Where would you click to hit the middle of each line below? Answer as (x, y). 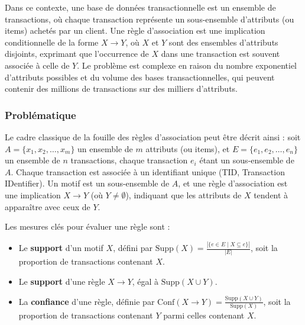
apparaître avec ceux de (48, 206)
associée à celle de (37, 65)
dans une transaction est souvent (220, 54)
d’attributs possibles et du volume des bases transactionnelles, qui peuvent (140, 77)
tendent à (271, 194)
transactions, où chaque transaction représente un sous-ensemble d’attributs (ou (150, 19)
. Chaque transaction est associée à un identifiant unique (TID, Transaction (148, 171)
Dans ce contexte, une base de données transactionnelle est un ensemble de (140, 7)
